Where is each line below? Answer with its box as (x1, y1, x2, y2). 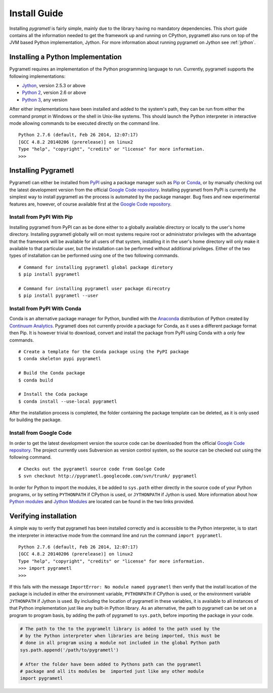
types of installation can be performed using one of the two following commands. (9, 253, 179, 259)
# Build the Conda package (18, 370, 85, 376)
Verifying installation (9, 512, 77, 521)
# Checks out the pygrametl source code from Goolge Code (18, 466, 165, 472)
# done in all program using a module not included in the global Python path (20, 640, 220, 646)
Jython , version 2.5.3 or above (22, 83, 86, 89)
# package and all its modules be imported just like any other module (20, 668, 204, 674)
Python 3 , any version (22, 96, 68, 102)
